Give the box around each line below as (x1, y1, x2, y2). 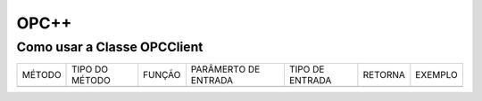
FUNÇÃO (143, 69, 181, 82)
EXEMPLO (415, 69, 459, 82)
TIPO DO (71, 63, 109, 75)
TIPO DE (288, 63, 325, 75)
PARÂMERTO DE (190, 63, 261, 75)
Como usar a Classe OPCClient (16, 39, 204, 55)
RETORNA (362, 69, 406, 82)
